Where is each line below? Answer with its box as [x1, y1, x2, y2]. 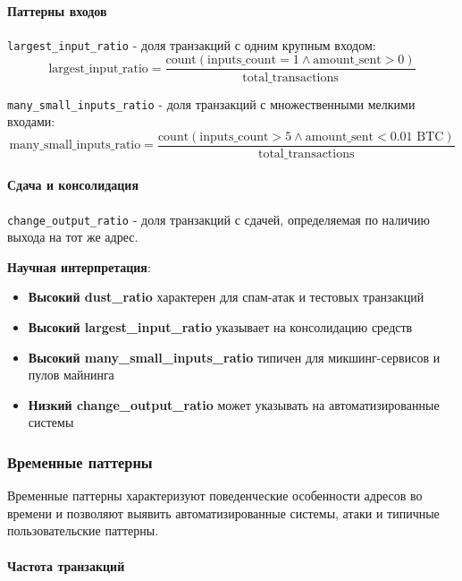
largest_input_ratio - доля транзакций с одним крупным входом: [7, 35, 376, 54]
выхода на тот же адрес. [7, 227, 139, 246]
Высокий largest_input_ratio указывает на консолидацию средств [28, 318, 413, 337]
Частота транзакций [7, 556, 125, 575]
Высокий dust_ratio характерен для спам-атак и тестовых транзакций [28, 287, 424, 306]
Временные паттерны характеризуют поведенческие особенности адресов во [7, 486, 423, 505]
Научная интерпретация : [7, 257, 151, 276]
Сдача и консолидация [7, 175, 139, 194]
